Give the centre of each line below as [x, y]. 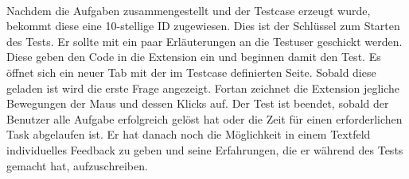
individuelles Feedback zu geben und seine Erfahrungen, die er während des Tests [205, 149]
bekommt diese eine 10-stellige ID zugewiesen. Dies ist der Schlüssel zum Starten [203, 26]
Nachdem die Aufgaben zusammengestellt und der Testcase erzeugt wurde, [189, 10]
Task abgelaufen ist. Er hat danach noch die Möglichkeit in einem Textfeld [189, 134]
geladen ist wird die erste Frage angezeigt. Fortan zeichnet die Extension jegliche [203, 88]
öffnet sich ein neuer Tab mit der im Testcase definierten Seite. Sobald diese [191, 72]
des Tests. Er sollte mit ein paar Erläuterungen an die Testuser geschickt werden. [204, 41]
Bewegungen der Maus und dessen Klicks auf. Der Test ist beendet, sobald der [198, 103]
